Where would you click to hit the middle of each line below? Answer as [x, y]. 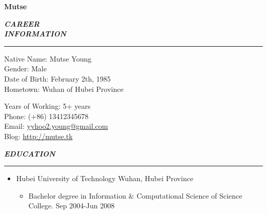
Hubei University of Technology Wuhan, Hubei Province [105, 178]
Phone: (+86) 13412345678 [46, 116]
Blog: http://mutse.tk [39, 136]
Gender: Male [25, 69]
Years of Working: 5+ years [47, 106]
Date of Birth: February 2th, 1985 [58, 78]
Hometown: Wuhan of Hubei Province [64, 89]
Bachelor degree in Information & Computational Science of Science [135, 195]
